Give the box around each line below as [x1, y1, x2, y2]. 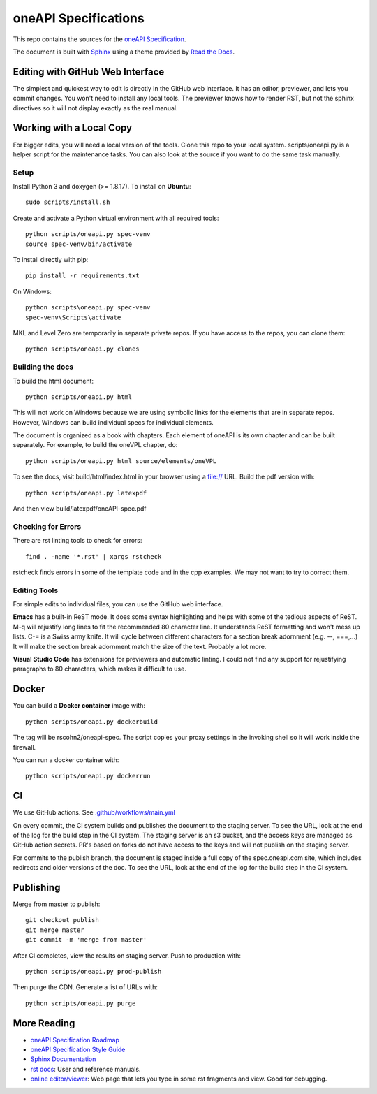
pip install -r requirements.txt [25, 272, 140, 279]
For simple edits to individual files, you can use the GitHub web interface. [13, 600, 223, 608]
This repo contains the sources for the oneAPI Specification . [13, 35, 186, 43]
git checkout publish [25, 916, 99, 924]
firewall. [13, 743, 36, 751]
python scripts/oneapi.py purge [25, 999, 136, 1007]
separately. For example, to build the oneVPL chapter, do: [13, 441, 178, 449]
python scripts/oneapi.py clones [25, 345, 140, 353]
